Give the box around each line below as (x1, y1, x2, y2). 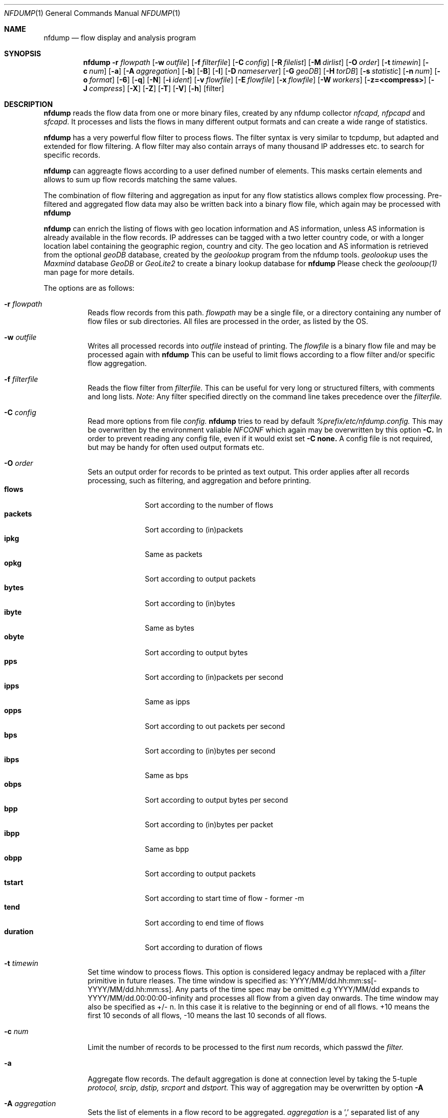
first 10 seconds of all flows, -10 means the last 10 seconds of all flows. (87, 1011, 327, 1020)
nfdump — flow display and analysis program (43, 33, 196, 42)
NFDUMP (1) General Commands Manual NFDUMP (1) (4, 9, 181, 17)
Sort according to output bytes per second (145, 795, 288, 804)
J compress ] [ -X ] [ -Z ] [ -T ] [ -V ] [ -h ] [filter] (83, 84, 225, 93)
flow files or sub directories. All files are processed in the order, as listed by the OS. (87, 317, 368, 326)
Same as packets (145, 550, 203, 558)
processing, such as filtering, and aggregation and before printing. (87, 476, 311, 485)
